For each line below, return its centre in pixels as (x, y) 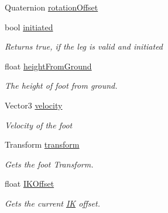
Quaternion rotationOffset (52, 7)
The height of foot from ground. (61, 85)
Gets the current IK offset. (52, 203)
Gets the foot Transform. (49, 164)
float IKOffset (30, 184)
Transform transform (42, 144)
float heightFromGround (48, 66)
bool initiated (29, 27)
